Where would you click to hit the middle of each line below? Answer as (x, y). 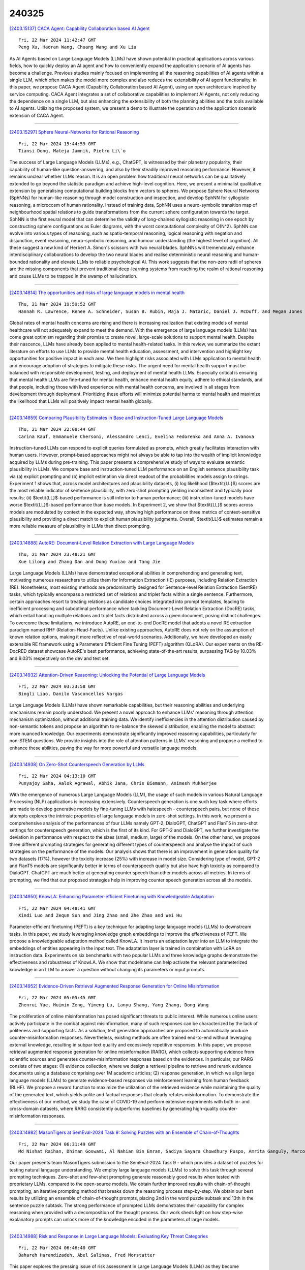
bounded (19, 262)
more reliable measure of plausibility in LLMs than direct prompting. (80, 526)
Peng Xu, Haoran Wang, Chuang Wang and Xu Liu (78, 47)
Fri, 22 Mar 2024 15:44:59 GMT (57, 144)
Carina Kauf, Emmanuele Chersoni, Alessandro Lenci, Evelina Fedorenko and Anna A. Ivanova (136, 436)
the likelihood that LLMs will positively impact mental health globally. (81, 401)
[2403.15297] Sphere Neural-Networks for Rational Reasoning (74, 132)
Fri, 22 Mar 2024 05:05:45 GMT (57, 998)
